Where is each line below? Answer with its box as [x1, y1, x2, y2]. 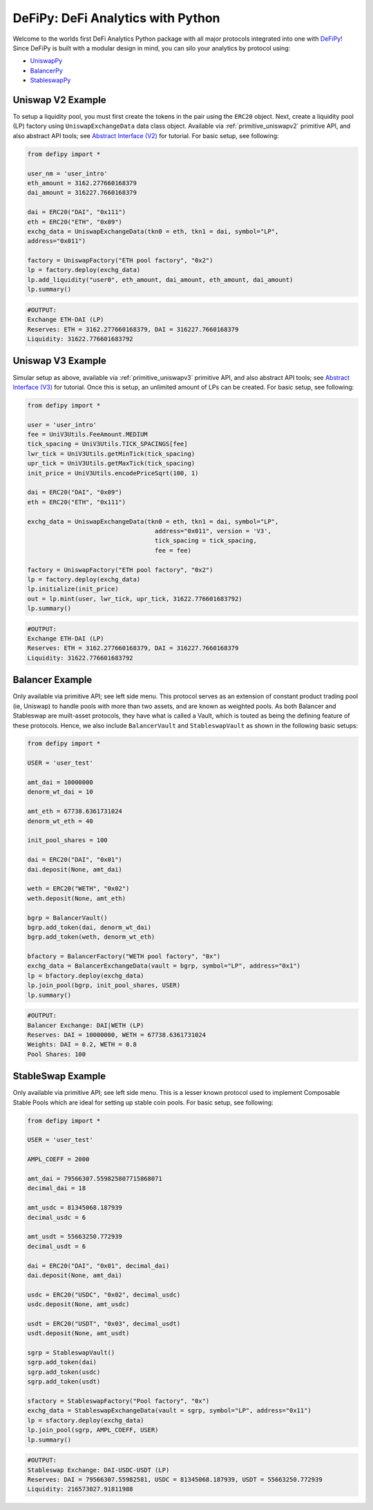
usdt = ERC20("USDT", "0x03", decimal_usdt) [27, 1319, 181, 1328]
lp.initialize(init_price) [27, 585, 119, 593]
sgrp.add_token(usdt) [27, 1378, 101, 1386]
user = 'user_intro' [27, 421, 97, 428]
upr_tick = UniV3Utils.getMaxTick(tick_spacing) [27, 459, 195, 468]
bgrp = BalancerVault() [27, 914, 108, 921]
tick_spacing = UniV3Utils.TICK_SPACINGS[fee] [27, 440, 188, 448]
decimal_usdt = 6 [27, 1242, 86, 1250]
